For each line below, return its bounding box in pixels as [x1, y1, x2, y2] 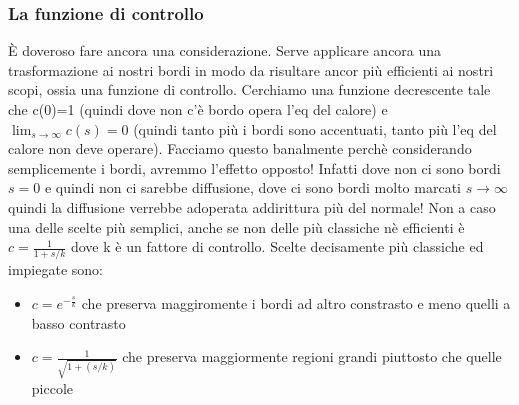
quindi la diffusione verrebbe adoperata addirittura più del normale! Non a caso [8, 196, 496, 217]
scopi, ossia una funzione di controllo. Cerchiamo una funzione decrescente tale [8, 79, 491, 100]
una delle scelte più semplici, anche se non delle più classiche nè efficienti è [8, 216, 465, 237]
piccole [31, 377, 74, 398]
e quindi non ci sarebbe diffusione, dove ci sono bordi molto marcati [44, 177, 461, 198]
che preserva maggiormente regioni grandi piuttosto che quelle [122, 346, 502, 367]
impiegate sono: [8, 259, 103, 280]
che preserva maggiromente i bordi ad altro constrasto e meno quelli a [81, 293, 511, 314]
